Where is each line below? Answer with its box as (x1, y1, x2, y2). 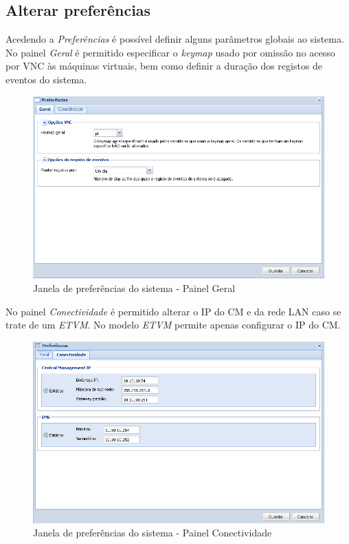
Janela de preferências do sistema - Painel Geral (33, 280, 236, 295)
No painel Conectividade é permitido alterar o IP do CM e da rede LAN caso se (5, 304, 341, 318)
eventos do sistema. (5, 72, 87, 86)
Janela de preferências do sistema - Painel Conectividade (33, 525, 272, 540)
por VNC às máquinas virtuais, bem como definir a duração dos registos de (5, 59, 323, 73)
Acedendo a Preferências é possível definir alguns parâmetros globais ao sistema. (5, 32, 344, 46)
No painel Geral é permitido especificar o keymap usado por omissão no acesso (5, 45, 335, 59)
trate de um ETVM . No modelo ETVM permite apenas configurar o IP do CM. (5, 317, 341, 332)
